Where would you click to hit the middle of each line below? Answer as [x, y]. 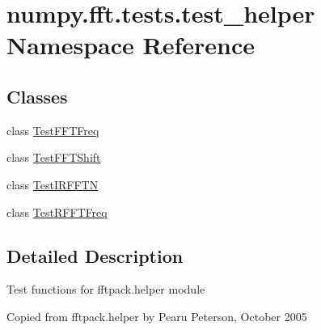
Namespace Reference [131, 45]
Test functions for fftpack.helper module [106, 289]
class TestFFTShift [54, 157]
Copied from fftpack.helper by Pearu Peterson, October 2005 [157, 316]
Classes [37, 96]
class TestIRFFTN [53, 184]
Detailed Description [95, 255]
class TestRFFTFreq [57, 212]
